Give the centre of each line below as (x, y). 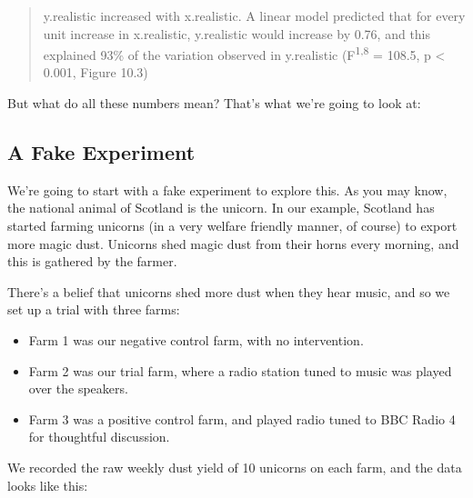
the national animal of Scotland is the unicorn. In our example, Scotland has (221, 208)
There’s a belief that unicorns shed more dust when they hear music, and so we (229, 291)
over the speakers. (78, 388)
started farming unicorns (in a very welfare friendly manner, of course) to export (232, 226)
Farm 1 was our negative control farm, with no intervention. (196, 339)
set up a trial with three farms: (94, 309)
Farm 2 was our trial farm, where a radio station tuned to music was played (240, 370)
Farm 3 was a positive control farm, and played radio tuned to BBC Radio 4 (242, 418)
